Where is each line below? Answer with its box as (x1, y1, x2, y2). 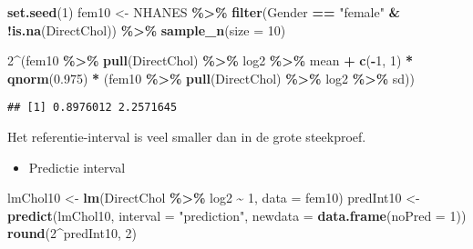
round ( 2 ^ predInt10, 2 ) (7, 224, 137, 243)
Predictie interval (28, 157, 126, 176)
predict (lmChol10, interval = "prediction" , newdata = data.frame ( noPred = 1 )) (7, 205, 467, 224)
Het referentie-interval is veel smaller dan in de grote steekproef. (7, 127, 366, 146)
